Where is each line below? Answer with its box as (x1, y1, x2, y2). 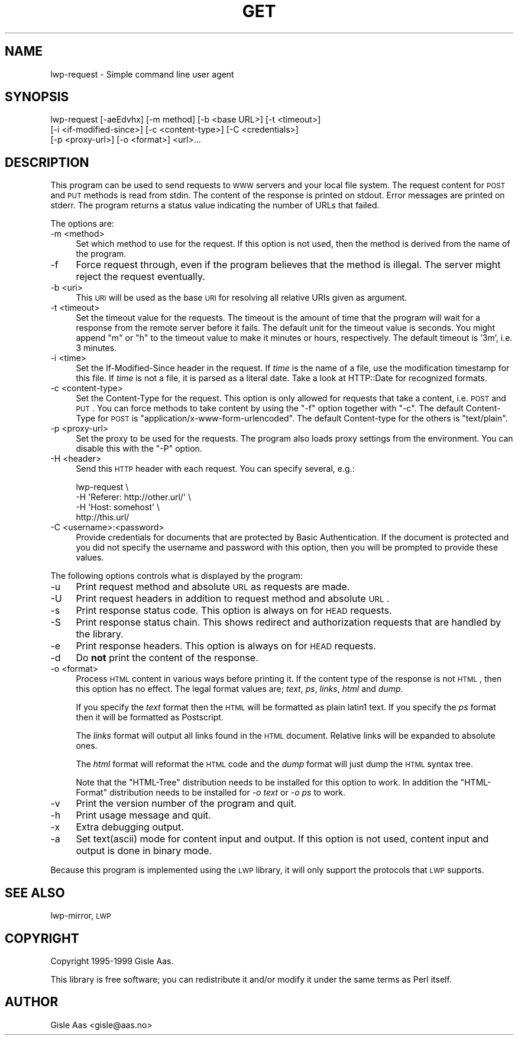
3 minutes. (76, 343, 117, 353)
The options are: (50, 218, 114, 229)
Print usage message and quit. (76, 809, 211, 822)
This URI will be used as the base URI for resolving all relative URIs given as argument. (76, 292, 407, 303)
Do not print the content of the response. (76, 652, 258, 664)
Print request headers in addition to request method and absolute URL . (76, 593, 390, 605)
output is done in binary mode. (76, 845, 212, 857)
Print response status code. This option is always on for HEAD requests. (76, 604, 392, 617)
